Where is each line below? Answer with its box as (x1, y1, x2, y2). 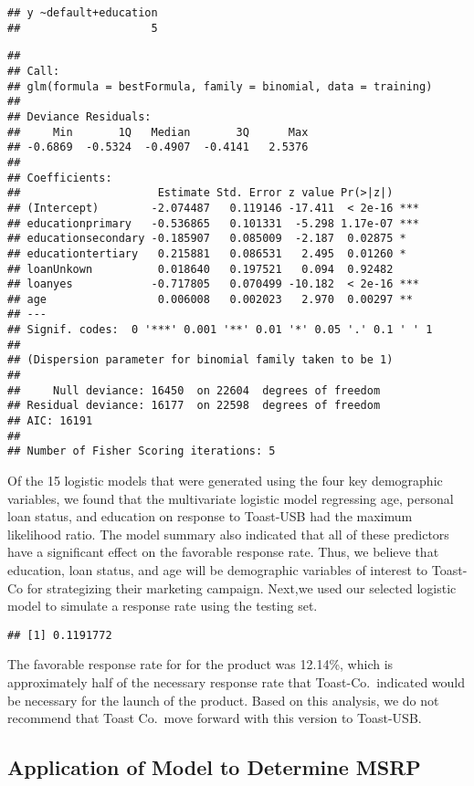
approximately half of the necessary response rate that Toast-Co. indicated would (7, 673, 466, 692)
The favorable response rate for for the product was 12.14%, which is (7, 655, 394, 674)
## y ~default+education (7, 6, 158, 19)
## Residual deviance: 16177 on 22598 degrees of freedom (7, 399, 381, 413)
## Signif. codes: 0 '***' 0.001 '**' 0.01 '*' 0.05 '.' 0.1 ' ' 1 (7, 323, 433, 337)
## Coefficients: (7, 171, 112, 184)
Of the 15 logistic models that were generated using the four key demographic (7, 471, 443, 490)
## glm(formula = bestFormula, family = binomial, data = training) (7, 79, 433, 93)
